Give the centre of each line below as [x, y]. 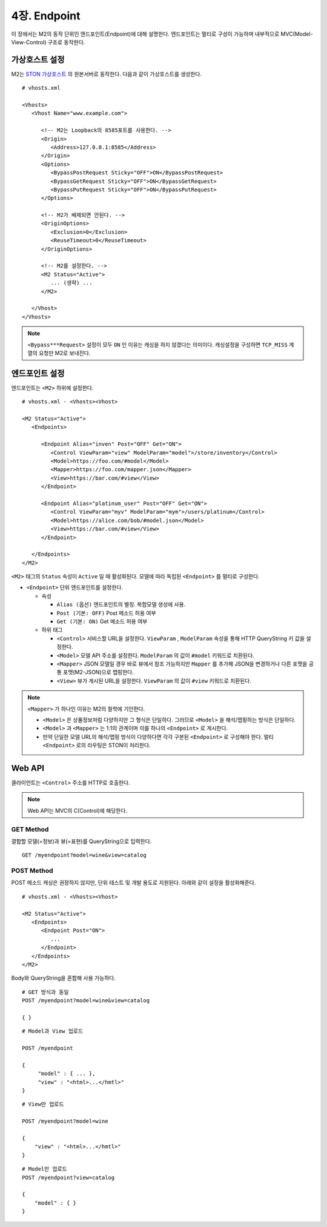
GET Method [30, 829]
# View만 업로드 [43, 1104]
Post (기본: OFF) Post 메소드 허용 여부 [107, 613]
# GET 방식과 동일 [45, 992]
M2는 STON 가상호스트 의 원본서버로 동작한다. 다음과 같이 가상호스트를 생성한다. [107, 74]
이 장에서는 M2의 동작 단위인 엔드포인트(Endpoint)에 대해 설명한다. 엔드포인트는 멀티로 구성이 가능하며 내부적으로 [145, 34]
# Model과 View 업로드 [53, 1031]
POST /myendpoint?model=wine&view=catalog [86, 1000]
